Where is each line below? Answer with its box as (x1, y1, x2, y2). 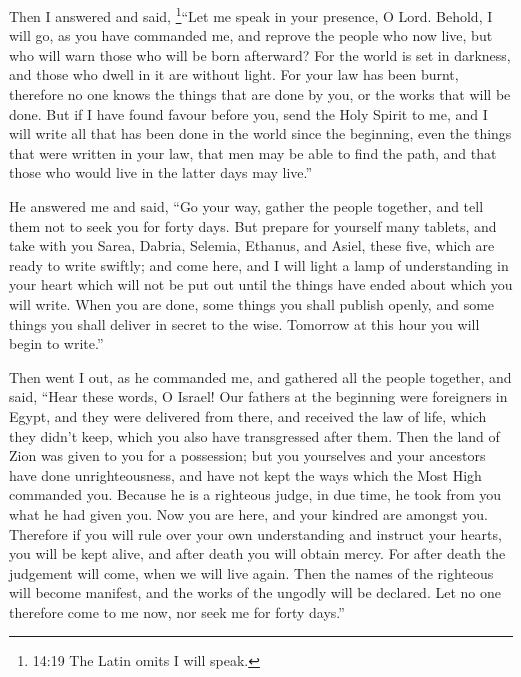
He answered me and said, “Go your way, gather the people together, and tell (9, 196, 484, 216)
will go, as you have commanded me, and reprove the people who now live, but (9, 25, 493, 46)
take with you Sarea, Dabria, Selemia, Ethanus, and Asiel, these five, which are (9, 235, 495, 256)
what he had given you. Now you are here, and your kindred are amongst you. (9, 503, 489, 524)
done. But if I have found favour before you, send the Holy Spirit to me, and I (9, 103, 488, 124)
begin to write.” (9, 333, 104, 354)
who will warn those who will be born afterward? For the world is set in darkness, (9, 44, 511, 65)
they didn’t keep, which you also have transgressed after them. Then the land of (9, 425, 500, 446)
